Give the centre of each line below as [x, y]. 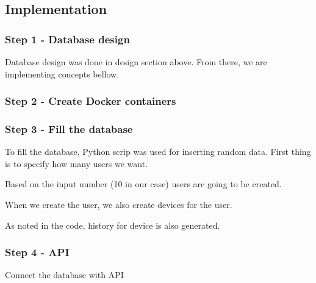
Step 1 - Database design [67, 39]
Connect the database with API [64, 275]
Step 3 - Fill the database [69, 128]
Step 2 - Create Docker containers [91, 101]
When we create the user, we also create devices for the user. [119, 205]
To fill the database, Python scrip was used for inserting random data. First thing [158, 152]
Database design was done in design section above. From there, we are [136, 62]
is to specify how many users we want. [77, 163]
